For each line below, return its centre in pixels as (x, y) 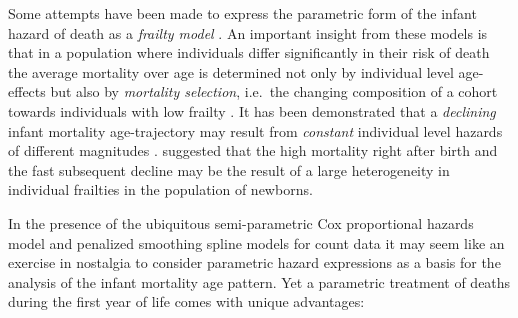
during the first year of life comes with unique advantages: (186, 301)
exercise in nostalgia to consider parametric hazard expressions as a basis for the (254, 262)
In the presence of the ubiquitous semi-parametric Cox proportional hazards (241, 222)
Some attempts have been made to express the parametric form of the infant (242, 13)
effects (27, 91)
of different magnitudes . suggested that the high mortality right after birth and (253, 150)
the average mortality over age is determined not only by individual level (231, 71)
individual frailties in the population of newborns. (160, 189)
